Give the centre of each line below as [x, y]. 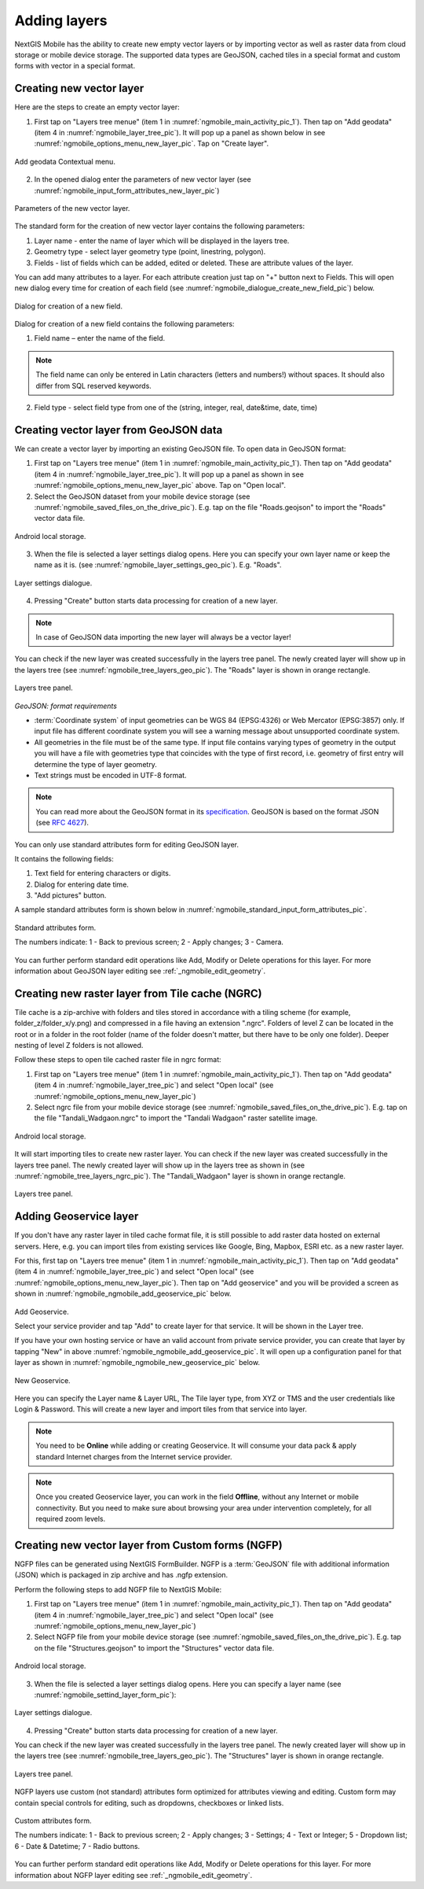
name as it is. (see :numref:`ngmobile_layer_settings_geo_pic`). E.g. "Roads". [158, 565]
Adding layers [61, 20]
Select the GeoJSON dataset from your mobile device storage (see [142, 496]
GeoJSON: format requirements [66, 706]
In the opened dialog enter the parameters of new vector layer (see [143, 179]
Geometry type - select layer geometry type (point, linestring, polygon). [150, 252]
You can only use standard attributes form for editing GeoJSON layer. [127, 844]
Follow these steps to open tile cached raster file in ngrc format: [118, 1060]
